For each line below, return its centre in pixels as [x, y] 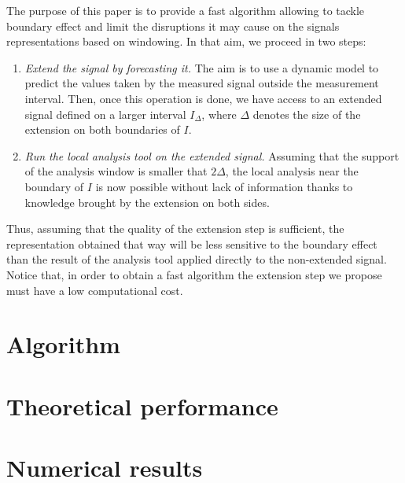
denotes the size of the [307, 114]
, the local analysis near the [292, 171]
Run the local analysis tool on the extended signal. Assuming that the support [212, 155]
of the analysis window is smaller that [116, 171]
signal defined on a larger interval [105, 114]
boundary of [54, 186]
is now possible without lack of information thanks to [224, 186]
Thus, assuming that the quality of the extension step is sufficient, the [175, 229]
